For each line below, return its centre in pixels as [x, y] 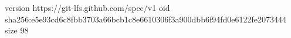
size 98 [17, 30]
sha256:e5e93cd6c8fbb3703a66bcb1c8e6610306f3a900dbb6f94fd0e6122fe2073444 [146, 19]
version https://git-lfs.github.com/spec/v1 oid [87, 7]
